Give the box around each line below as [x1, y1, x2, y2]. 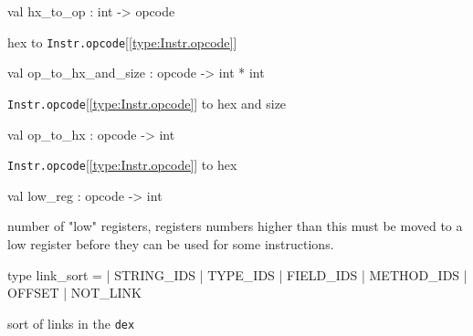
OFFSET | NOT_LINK [7, 283, 142, 302]
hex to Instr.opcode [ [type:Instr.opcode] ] [7, 32, 237, 51]
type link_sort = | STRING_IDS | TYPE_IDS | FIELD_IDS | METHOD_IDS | [7, 265, 468, 284]
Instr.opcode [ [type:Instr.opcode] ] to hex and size [7, 93, 287, 112]
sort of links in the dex [7, 313, 135, 332]
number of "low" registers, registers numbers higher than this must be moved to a [7, 216, 463, 236]
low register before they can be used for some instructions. [7, 234, 334, 253]
